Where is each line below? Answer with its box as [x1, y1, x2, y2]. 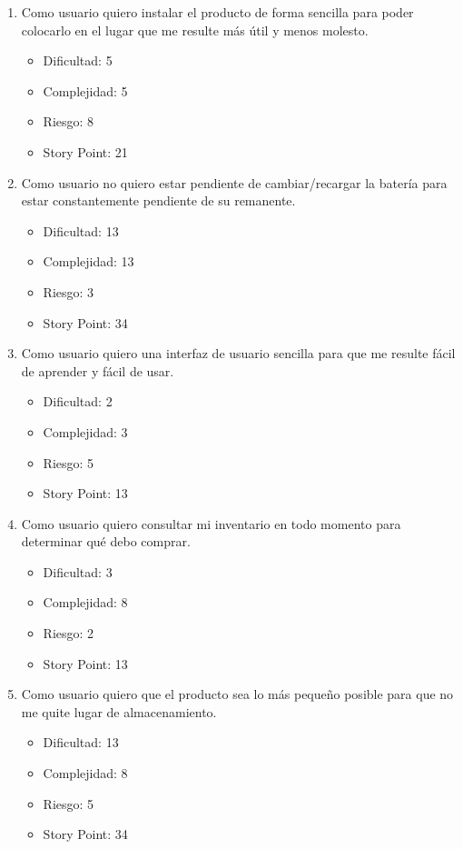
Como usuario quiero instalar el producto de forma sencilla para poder [21, 3, 414, 21]
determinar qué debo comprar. [21, 532, 191, 551]
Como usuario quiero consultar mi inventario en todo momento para [21, 514, 401, 533]
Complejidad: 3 [43, 422, 128, 441]
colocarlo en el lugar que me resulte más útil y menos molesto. [21, 20, 369, 39]
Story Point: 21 [43, 142, 128, 161]
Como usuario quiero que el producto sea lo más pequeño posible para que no [21, 684, 454, 704]
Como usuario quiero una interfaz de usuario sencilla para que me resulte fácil [21, 344, 456, 363]
